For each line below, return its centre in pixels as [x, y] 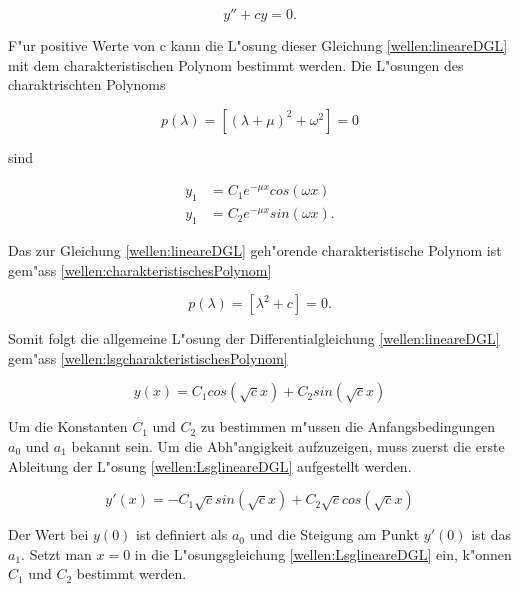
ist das [491, 534]
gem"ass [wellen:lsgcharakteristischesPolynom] [148, 357]
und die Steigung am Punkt [334, 534]
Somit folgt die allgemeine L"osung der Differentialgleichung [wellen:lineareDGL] [254, 338]
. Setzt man [56, 553]
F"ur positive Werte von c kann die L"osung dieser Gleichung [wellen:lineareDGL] [258, 45]
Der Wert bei [48, 534]
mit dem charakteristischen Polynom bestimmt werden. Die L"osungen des [236, 64]
